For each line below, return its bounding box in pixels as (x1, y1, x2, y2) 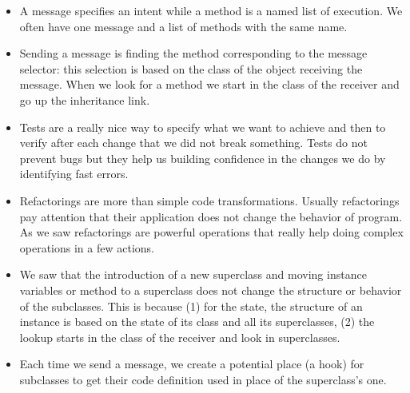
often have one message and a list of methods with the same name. (19, 18, 348, 34)
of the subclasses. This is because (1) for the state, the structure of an (19, 297, 363, 314)
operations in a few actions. (19, 239, 154, 256)
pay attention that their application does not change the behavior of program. (19, 208, 403, 224)
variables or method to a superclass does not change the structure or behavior (19, 281, 402, 298)
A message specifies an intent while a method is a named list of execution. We (19, 2, 403, 18)
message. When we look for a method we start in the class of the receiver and (19, 76, 400, 93)
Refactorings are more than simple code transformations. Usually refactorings (19, 192, 400, 208)
